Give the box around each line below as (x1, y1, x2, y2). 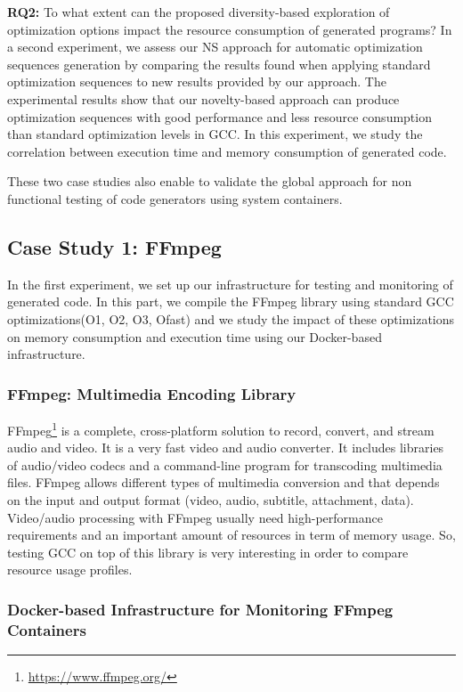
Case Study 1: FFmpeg (7, 232, 222, 260)
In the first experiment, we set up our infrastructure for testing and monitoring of (7, 274, 453, 293)
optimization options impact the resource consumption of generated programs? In (7, 20, 452, 38)
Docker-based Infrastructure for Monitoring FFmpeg (7, 598, 394, 620)
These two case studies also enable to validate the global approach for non (7, 172, 412, 191)
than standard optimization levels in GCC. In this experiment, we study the (7, 125, 423, 143)
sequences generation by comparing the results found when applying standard (7, 54, 431, 73)
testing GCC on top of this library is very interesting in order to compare (7, 542, 409, 561)
